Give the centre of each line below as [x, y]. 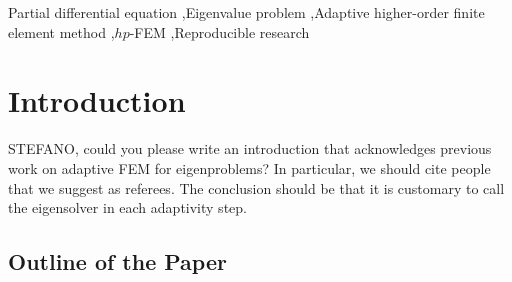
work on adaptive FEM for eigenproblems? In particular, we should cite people [249, 167]
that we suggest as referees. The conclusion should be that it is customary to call [256, 187]
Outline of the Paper [117, 261]
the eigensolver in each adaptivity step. [127, 207]
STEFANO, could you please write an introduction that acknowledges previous [250, 148]
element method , [61, 31]
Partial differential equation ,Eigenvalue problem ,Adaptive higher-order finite [246, 12]
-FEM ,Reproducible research [219, 31]
